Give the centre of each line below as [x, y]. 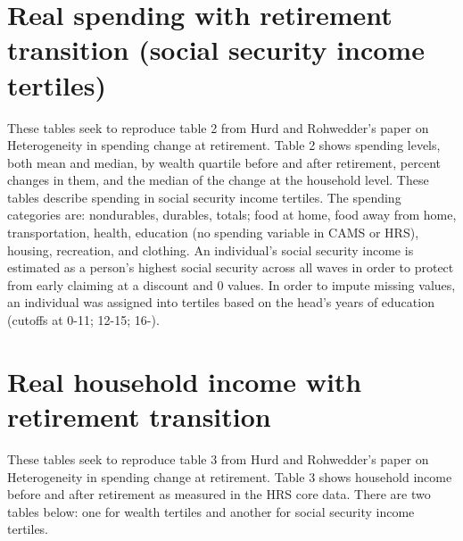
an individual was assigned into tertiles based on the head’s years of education [221, 302]
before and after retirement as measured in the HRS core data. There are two [219, 494]
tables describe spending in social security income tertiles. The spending [204, 197]
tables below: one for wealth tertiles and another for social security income [211, 511]
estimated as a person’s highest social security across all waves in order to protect [231, 267]
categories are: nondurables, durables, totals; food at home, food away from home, [232, 215]
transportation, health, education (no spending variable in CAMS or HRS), [213, 233]
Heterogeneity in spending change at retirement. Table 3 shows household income [230, 476]
